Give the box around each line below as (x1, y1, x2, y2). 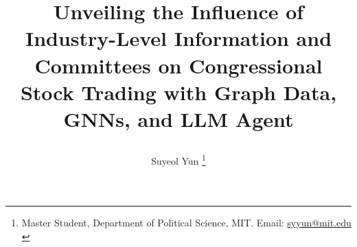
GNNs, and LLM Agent (63, 104, 294, 132)
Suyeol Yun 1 (151, 152, 206, 167)
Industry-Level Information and (25, 24, 332, 52)
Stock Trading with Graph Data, (20, 78, 337, 106)
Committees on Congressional (34, 51, 323, 79)
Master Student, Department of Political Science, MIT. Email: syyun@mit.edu (21, 215, 352, 230)
